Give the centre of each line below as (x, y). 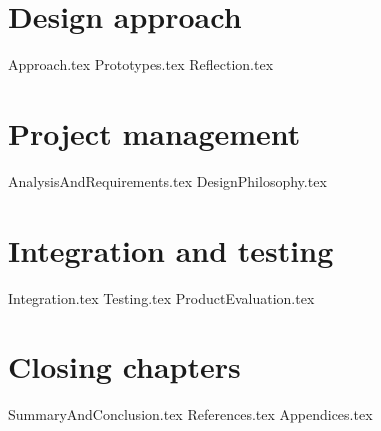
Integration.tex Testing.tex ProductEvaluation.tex (161, 297)
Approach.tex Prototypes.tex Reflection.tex (141, 64)
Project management (154, 132)
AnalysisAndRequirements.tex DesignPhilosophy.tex (167, 180)
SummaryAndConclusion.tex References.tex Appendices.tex (190, 414)
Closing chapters (124, 366)
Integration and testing (171, 249)
